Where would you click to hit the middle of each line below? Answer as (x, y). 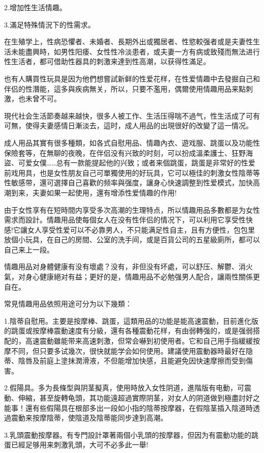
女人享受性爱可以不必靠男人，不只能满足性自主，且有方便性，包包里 (141, 229)
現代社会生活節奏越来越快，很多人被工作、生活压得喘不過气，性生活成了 (125, 115)
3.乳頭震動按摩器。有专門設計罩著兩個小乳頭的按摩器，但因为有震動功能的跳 (131, 434)
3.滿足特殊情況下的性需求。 (49, 24)
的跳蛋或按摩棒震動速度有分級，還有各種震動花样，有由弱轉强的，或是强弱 (128, 331)
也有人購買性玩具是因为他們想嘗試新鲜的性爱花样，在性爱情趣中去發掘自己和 (132, 78)
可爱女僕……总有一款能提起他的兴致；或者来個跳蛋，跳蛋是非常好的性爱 (137, 163)
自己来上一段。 (29, 249)
